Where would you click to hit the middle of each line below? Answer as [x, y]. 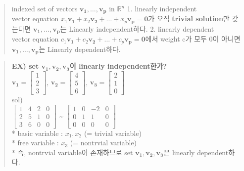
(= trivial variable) [113, 133]
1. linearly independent [162, 8]
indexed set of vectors [45, 8]
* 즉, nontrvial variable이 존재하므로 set [72, 152]
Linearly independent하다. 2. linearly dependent [142, 28]
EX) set [25, 66]
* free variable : [35, 143]
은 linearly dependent [196, 152]
